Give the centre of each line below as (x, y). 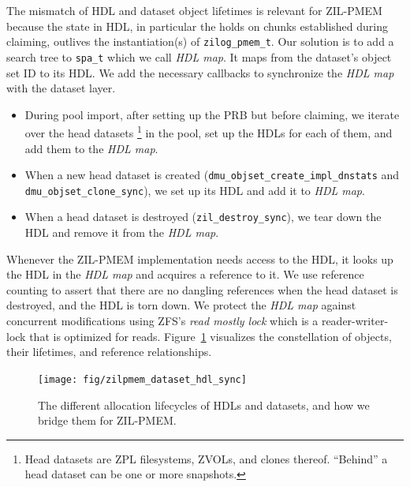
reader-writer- (355, 321)
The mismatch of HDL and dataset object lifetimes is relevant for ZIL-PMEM (194, 10)
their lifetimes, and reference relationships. (109, 352)
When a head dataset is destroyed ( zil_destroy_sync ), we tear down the (203, 217)
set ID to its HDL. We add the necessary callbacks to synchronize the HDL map (200, 72)
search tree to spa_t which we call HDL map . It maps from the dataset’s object (199, 56)
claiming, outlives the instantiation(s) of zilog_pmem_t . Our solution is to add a (200, 41)
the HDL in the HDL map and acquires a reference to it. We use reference (185, 274)
